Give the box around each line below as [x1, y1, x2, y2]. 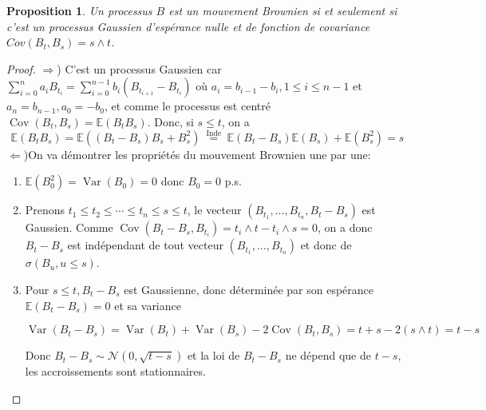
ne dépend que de [285, 347, 371, 364]
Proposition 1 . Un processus [6, 2, 152, 18]
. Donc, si [147, 113, 194, 129]
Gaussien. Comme [25, 219, 113, 236]
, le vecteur [187, 201, 242, 218]
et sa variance [114, 297, 181, 313]
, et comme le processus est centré [104, 98, 271, 114]
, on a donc [318, 219, 373, 236]
